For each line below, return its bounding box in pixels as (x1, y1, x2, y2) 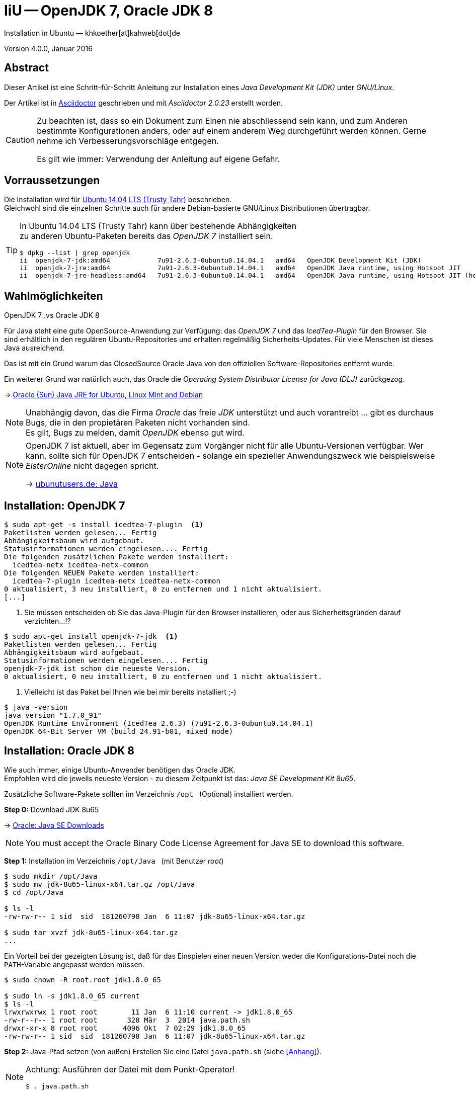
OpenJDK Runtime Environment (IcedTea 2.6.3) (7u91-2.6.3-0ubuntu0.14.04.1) (4, 719, 314, 728)
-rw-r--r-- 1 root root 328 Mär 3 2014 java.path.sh (4, 1016, 250, 1024)
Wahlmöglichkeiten (4, 289, 103, 302)
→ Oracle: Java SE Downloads (4, 820, 104, 829)
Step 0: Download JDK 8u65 (4, 805, 99, 814)
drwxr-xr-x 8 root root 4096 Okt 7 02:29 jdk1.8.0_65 (4, 1024, 246, 1032)
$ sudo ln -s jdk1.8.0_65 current (4, 991, 140, 1000)
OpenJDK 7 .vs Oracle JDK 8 (4, 311, 100, 320)
